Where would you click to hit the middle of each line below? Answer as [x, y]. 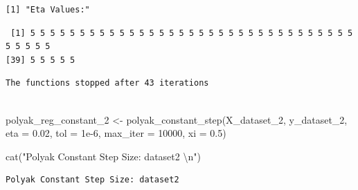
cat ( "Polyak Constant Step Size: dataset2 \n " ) [103, 156]
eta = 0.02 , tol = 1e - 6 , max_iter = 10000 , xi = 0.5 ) [116, 133]
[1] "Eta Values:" [48, 10]
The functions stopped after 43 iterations [107, 83]
